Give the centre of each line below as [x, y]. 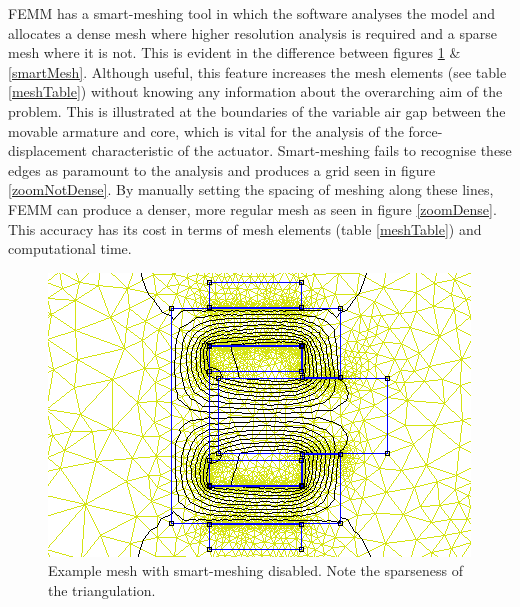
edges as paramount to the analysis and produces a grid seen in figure [222, 169]
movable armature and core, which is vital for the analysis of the [206, 130]
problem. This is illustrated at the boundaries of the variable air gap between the [257, 110]
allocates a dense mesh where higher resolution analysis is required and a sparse [252, 32]
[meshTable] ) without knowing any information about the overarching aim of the [255, 91]
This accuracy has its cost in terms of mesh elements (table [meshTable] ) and [245, 228]
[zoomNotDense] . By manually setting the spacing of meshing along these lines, [251, 189]
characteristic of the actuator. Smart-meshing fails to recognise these [301, 150]
